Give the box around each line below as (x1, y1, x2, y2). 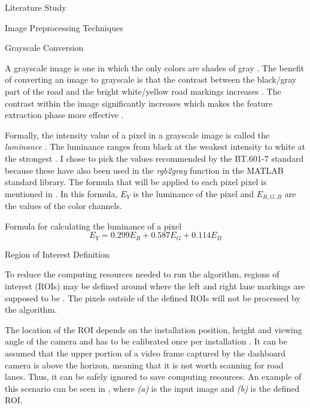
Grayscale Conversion (5, 41, 84, 54)
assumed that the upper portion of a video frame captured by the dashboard (5, 346, 286, 359)
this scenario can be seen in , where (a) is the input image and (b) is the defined (5, 382, 300, 394)
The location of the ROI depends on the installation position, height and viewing (5, 323, 302, 336)
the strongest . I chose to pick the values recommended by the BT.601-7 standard (5, 152, 304, 164)
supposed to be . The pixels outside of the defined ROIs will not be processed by (5, 291, 300, 304)
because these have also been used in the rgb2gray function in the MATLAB (5, 164, 284, 176)
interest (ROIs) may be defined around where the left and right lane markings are (5, 280, 305, 292)
